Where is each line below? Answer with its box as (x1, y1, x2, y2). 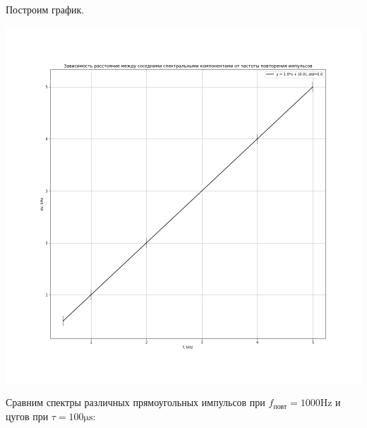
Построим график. (6, 2, 85, 16)
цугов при (6, 408, 49, 423)
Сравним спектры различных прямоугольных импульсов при (6, 395, 265, 410)
